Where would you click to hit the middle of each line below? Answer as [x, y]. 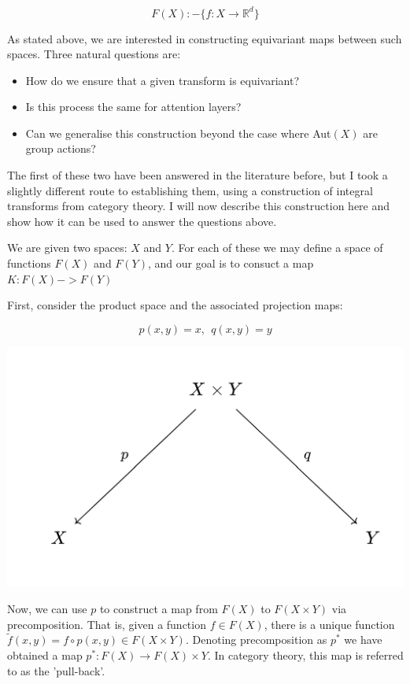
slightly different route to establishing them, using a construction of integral [190, 190]
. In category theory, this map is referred [305, 655]
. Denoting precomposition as [256, 640]
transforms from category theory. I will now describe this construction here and [199, 206]
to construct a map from [159, 609]
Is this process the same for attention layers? [133, 107]
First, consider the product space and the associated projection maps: [175, 305]
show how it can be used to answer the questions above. [142, 221]
